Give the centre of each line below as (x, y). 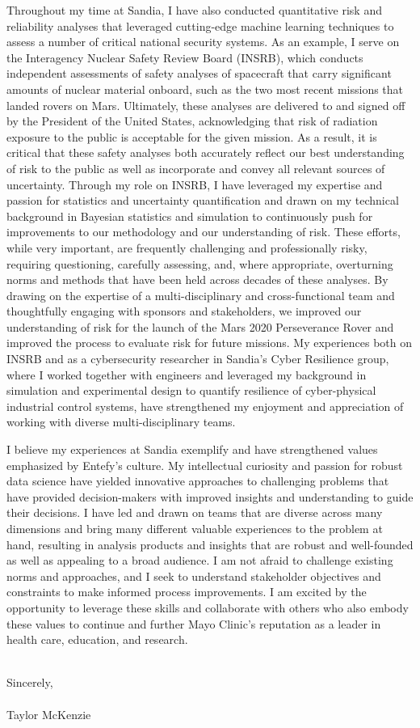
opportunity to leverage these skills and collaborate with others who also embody (208, 607)
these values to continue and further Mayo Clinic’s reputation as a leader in (194, 623)
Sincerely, (30, 682)
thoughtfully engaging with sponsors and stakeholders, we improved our (184, 311)
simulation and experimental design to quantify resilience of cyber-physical (191, 390)
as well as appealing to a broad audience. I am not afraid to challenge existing (200, 560)
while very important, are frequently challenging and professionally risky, (187, 247)
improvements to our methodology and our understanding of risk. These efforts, (204, 232)
